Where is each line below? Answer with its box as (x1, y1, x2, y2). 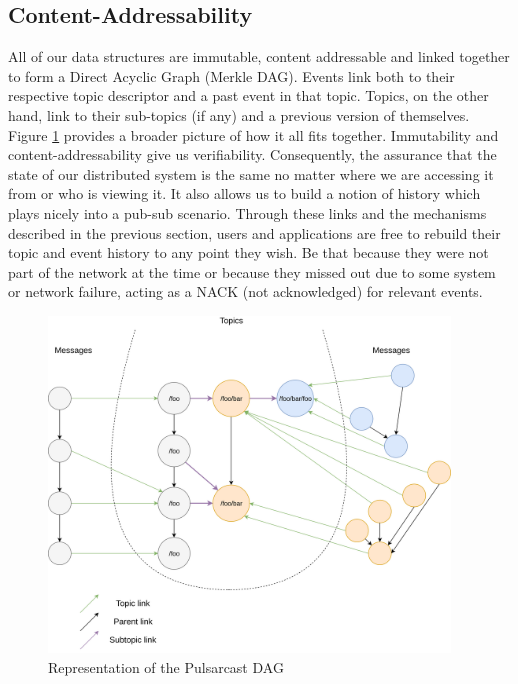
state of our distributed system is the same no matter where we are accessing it (8, 163, 494, 184)
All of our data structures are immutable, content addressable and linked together (8, 46, 510, 67)
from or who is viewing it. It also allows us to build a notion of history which (8, 183, 481, 204)
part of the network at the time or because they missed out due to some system (8, 261, 496, 282)
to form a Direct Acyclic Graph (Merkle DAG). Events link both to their (8, 65, 455, 86)
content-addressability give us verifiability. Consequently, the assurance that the (8, 144, 497, 165)
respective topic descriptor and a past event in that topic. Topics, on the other (8, 85, 489, 106)
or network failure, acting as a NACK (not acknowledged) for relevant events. (8, 281, 483, 302)
